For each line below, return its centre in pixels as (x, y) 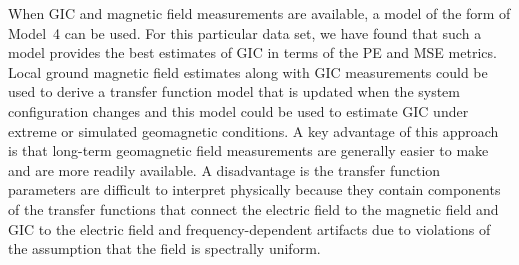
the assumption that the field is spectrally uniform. (164, 248)
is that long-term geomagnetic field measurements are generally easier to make (248, 150)
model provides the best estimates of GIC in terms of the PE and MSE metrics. (252, 52)
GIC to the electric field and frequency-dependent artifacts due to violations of (249, 228)
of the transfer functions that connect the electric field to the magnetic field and (253, 208)
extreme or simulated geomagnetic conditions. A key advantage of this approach (253, 130)
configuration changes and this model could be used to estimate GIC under (238, 110)
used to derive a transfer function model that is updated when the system (234, 91)
